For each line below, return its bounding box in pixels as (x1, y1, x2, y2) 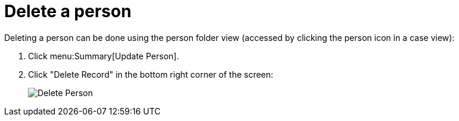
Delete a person (4, 1, 132, 21)
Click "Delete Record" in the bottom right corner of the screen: (28, 69, 274, 79)
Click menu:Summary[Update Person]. (28, 50, 179, 61)
